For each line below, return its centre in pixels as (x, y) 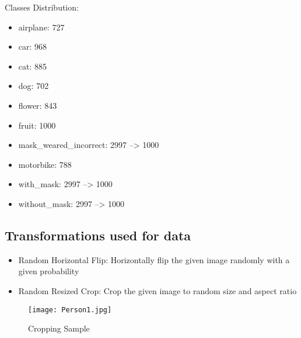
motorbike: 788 (45, 164)
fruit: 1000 (37, 125)
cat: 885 (33, 66)
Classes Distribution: (42, 7)
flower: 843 (38, 105)
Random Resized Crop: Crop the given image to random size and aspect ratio (157, 290)
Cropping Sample (59, 328)
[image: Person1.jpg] (70, 310)
